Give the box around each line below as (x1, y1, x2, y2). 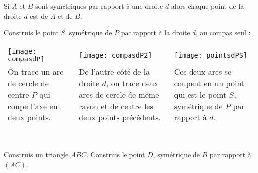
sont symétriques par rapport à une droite (35, 1, 163, 11)
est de (30, 10, 48, 21)
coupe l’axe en (8, 100, 58, 112)
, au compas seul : (195, 27, 251, 38)
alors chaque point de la (171, 1, 244, 11)
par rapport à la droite (121, 27, 190, 38)
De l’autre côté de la (79, 65, 150, 77)
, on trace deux (106, 77, 159, 89)
